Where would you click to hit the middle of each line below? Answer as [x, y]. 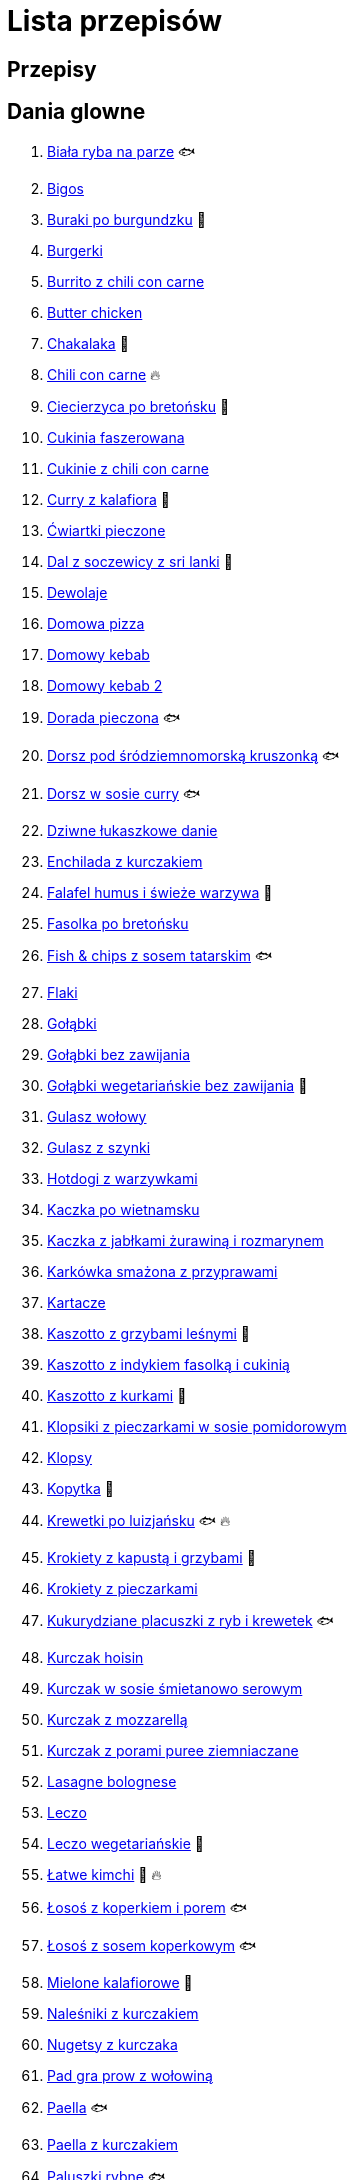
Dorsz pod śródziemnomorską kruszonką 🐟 [193, 755]
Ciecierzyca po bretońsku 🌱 [138, 406]
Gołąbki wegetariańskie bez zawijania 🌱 [177, 1085]
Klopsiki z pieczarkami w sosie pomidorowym [197, 1426]
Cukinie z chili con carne [128, 468]
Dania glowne [76, 112]
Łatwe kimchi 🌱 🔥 [104, 1874]
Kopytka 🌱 [80, 1488]
